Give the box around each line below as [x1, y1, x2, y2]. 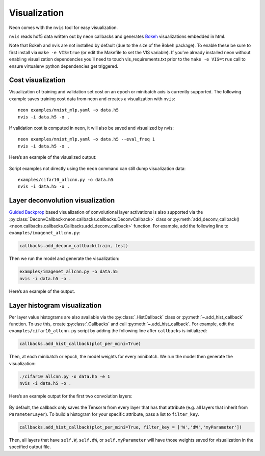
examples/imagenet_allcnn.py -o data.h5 [19, 269, 118, 275]
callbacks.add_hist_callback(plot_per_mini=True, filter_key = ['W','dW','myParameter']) [19, 424, 242, 430]
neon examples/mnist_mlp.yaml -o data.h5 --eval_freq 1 [18, 137, 155, 142]
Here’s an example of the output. [9, 288, 76, 294]
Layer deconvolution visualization [9, 197, 115, 205]
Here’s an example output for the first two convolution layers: [9, 393, 132, 399]
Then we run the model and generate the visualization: [9, 256, 120, 261]
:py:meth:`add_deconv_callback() [172, 216, 240, 222]
